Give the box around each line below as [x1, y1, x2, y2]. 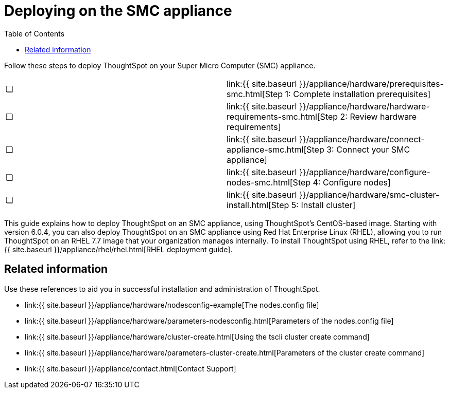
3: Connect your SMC [326, 144, 410, 155]
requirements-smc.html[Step [227, 111, 338, 122]
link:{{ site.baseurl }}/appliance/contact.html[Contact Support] [25, 364, 236, 373]
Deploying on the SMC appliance [4, 2, 232, 20]
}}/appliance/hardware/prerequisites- [299, 78, 444, 89]
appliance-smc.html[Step [227, 144, 324, 155]
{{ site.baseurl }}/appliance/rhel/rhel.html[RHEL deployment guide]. [4, 245, 233, 254]
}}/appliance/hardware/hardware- [299, 101, 430, 111]
